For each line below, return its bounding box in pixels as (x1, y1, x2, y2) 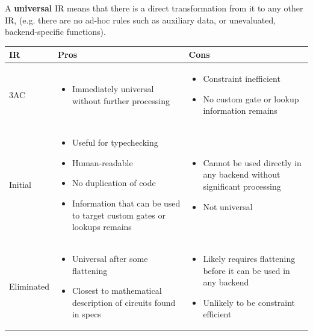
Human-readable (72, 156, 133, 169)
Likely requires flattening (203, 252, 296, 264)
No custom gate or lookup (203, 92, 299, 105)
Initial (9, 178, 31, 191)
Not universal (203, 200, 253, 213)
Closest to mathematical (72, 284, 162, 297)
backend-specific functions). (5, 25, 106, 38)
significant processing (203, 179, 281, 192)
